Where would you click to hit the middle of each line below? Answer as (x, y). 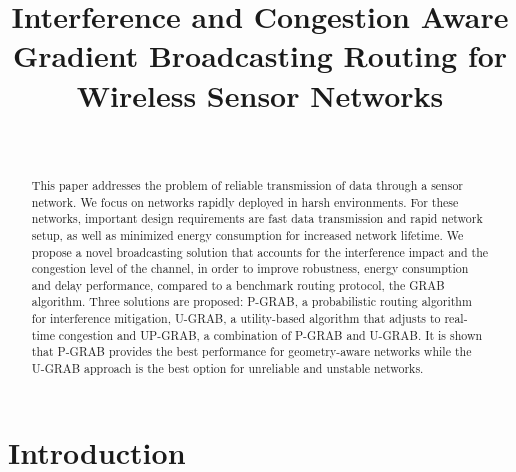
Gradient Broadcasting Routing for (260, 55)
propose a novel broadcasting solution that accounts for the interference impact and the (260, 251)
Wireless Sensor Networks (260, 94)
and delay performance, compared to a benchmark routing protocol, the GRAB (238, 284)
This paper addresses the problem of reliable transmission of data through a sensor (247, 184)
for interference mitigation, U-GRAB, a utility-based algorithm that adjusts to (236, 318)
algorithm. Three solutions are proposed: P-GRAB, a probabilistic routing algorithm (251, 301)
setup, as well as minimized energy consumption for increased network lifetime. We (247, 234)
